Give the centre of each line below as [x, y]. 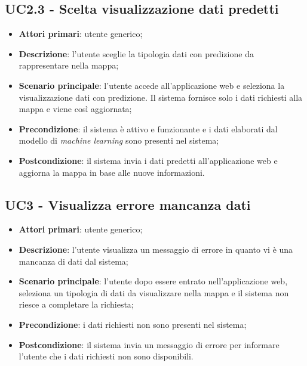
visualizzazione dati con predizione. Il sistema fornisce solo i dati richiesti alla [161, 97]
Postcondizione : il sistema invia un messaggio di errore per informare [149, 344]
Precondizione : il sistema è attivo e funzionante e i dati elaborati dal [148, 128]
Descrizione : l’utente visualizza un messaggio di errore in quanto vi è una [156, 249]
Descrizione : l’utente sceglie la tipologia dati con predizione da [136, 53]
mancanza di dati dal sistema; [73, 261]
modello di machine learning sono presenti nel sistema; [119, 140]
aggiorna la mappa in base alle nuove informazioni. [112, 172]
